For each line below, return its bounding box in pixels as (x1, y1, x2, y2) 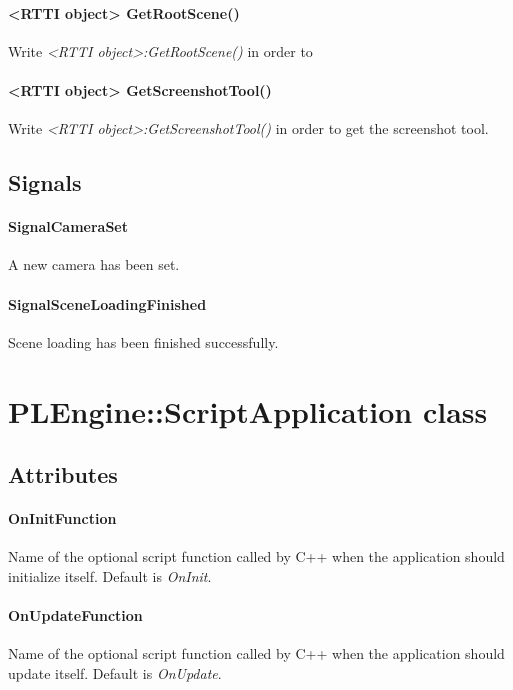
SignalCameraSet (8, 216, 128, 237)
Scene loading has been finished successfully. (8, 331, 279, 352)
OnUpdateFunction (8, 605, 143, 626)
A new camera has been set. (8, 254, 180, 275)
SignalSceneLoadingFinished (8, 293, 207, 314)
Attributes (8, 459, 118, 490)
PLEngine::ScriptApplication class (8, 390, 488, 431)
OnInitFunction (8, 508, 117, 529)
